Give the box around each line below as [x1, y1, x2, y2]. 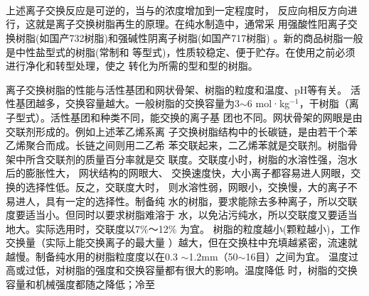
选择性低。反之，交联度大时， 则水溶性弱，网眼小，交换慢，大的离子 [25, 179, 348, 194]
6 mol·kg [247, 96, 290, 111]
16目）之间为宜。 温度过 [245, 248, 359, 263]
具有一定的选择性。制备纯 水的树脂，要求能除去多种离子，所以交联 [45, 193, 358, 208]
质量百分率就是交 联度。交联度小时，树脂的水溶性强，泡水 [85, 151, 358, 166]
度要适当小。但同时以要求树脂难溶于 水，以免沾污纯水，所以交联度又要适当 [6, 207, 358, 222]
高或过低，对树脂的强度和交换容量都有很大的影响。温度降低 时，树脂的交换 [6, 263, 358, 278]
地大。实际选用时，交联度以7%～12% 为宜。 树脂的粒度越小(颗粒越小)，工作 [6, 221, 360, 236]
